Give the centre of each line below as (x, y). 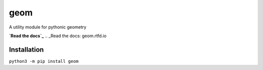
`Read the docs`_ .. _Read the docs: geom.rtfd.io (58, 36)
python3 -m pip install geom (44, 61)
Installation (26, 49)
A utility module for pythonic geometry (48, 27)
